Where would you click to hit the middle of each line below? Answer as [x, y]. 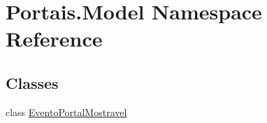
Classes [32, 82]
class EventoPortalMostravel [66, 112]
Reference [54, 39]
